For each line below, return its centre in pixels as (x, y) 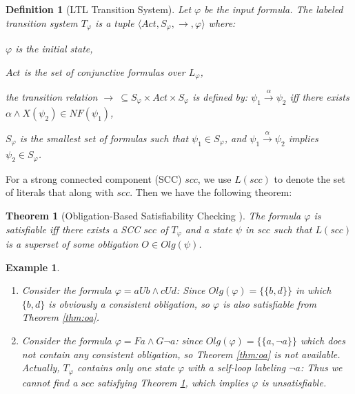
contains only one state (126, 367)
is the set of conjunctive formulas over (104, 71)
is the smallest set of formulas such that (104, 138)
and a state (209, 229)
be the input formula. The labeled (274, 9)
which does (323, 341)
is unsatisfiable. (294, 382)
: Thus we (322, 367)
